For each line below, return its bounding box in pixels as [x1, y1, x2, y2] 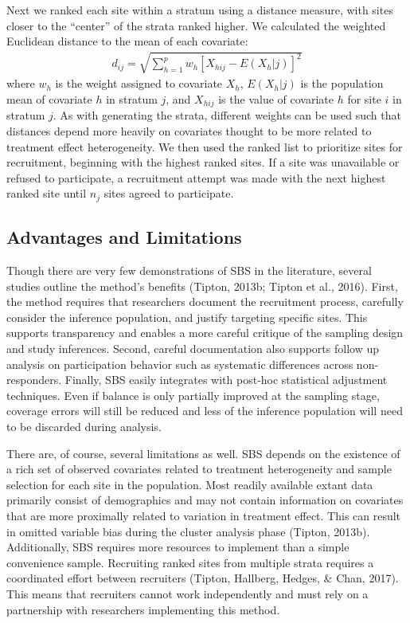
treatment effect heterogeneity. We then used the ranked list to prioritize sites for [6, 138, 403, 155]
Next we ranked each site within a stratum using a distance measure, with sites [6, 2, 393, 18]
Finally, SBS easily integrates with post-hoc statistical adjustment [64, 371, 388, 388]
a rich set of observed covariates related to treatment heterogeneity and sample [6, 460, 392, 477]
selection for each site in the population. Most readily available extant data [6, 476, 373, 492]
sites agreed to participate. [103, 185, 234, 202]
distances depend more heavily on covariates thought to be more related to [6, 123, 372, 139]
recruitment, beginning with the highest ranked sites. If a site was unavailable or [6, 154, 400, 170]
